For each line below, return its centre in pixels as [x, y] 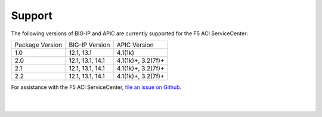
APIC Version [135, 45]
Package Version [38, 45]
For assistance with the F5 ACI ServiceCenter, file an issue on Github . [96, 87]
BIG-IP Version [89, 45]
